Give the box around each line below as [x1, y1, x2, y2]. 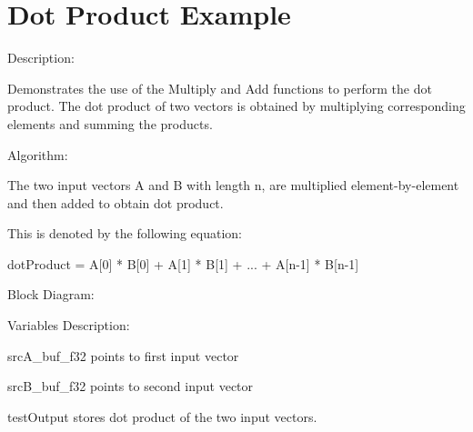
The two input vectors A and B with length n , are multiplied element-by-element [7, 176, 459, 195]
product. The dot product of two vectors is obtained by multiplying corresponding [7, 96, 466, 116]
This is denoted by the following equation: [7, 224, 243, 243]
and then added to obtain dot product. [7, 193, 224, 212]
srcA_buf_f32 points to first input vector [7, 346, 239, 365]
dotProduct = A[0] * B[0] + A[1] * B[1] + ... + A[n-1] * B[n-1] [7, 254, 359, 273]
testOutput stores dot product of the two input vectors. [7, 407, 317, 426]
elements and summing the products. [7, 114, 213, 133]
